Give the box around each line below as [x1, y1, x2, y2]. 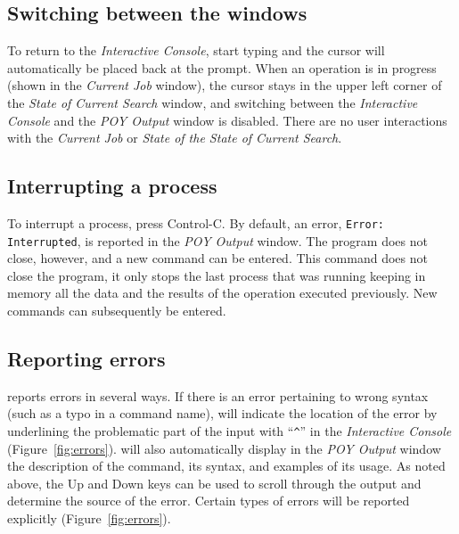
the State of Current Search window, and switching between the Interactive [7, 93, 418, 111]
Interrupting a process [7, 172, 217, 200]
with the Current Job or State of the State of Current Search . [7, 128, 342, 147]
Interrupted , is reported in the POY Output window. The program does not [7, 231, 428, 250]
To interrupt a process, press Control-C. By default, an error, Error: [7, 213, 384, 232]
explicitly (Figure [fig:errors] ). [7, 509, 171, 528]
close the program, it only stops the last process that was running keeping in [7, 266, 426, 284]
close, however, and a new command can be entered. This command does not [7, 249, 428, 267]
